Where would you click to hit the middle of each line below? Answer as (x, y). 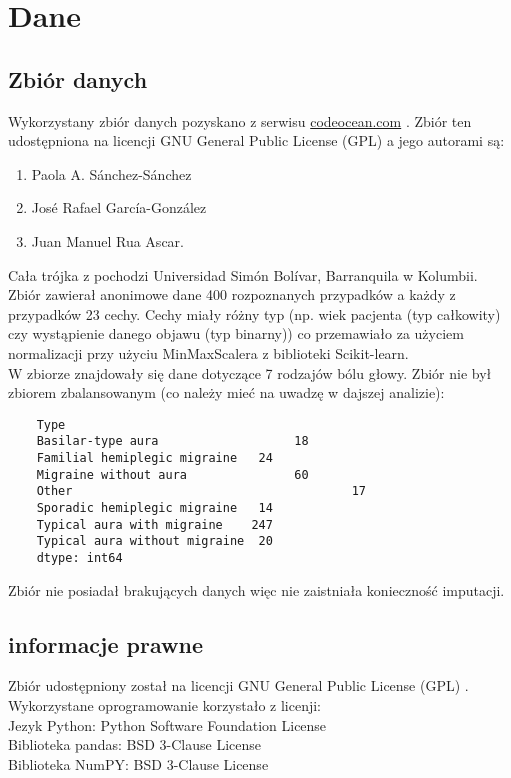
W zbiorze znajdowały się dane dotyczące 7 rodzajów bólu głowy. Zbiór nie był (250, 372)
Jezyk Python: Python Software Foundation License (167, 724)
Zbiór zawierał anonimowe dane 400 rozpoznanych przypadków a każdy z (232, 294)
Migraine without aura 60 (172, 474)
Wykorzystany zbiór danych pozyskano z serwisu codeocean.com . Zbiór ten (240, 120)
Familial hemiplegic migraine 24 (154, 458)
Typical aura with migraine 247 (154, 524)
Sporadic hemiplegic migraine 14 (154, 507)
